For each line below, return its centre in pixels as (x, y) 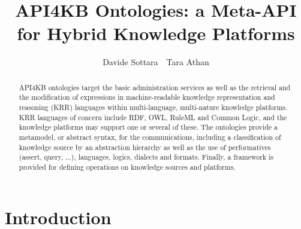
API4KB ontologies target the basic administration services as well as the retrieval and (155, 87)
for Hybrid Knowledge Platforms (156, 33)
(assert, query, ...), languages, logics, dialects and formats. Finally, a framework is (146, 157)
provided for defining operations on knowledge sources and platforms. (127, 167)
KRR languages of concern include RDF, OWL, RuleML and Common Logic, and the (153, 117)
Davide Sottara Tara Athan (156, 62)
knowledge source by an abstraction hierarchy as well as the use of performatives (145, 147)
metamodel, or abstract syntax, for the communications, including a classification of (150, 137)
